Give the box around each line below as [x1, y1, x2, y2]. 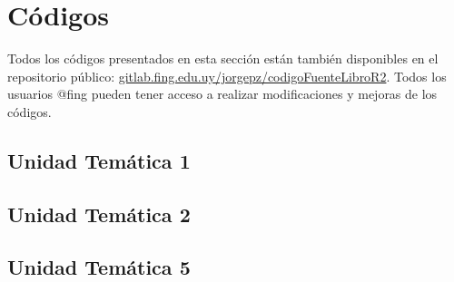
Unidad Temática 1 [7, 146, 191, 174]
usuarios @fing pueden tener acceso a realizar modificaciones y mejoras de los [7, 84, 438, 103]
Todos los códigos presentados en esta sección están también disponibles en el [7, 49, 439, 68]
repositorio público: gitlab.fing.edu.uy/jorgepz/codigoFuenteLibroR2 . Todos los [7, 66, 447, 85]
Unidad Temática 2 [7, 199, 191, 228]
